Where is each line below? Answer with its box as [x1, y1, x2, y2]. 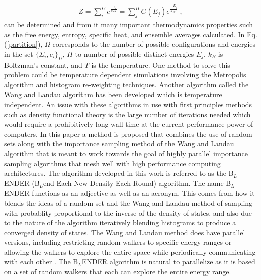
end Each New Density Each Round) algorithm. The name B [43, 177, 231, 188]
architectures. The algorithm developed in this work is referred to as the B [4, 168, 234, 178]
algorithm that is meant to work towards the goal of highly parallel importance [4, 148, 248, 158]
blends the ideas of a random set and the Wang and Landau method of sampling [4, 197, 253, 208]
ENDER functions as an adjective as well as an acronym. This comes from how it [4, 188, 255, 198]
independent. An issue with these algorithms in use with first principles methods [4, 99, 252, 109]
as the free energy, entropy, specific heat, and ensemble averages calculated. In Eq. [4, 29, 257, 39]
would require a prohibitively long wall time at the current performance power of [4, 119, 253, 129]
